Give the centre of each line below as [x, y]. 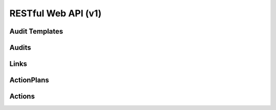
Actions [22, 97]
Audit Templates [36, 31]
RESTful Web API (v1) [55, 13]
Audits [20, 48]
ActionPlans [29, 80]
